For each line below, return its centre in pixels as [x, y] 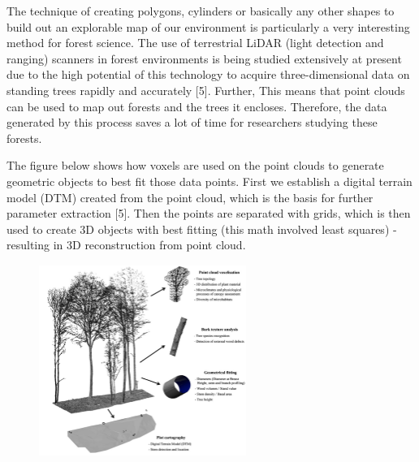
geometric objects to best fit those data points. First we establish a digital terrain [209, 181]
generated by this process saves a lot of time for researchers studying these [192, 122]
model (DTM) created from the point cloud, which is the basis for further [190, 197]
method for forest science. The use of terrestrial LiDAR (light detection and [195, 43]
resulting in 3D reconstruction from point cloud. [126, 245]
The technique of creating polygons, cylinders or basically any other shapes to [201, 11]
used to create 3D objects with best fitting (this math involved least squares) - [202, 229]
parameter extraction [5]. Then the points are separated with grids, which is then [209, 213]
